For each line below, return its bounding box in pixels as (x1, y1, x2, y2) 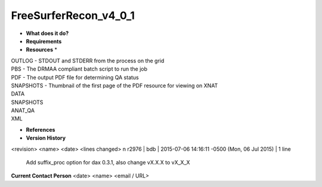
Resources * (26, 46, 58, 53)
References (26, 126, 55, 133)
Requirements (26, 37, 62, 45)
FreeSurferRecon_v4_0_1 (11, 9, 135, 22)
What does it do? (26, 30, 69, 37)
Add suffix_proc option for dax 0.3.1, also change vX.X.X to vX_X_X (26, 159, 190, 166)
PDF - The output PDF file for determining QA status (11, 74, 140, 81)
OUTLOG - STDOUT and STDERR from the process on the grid (11, 57, 165, 64)
